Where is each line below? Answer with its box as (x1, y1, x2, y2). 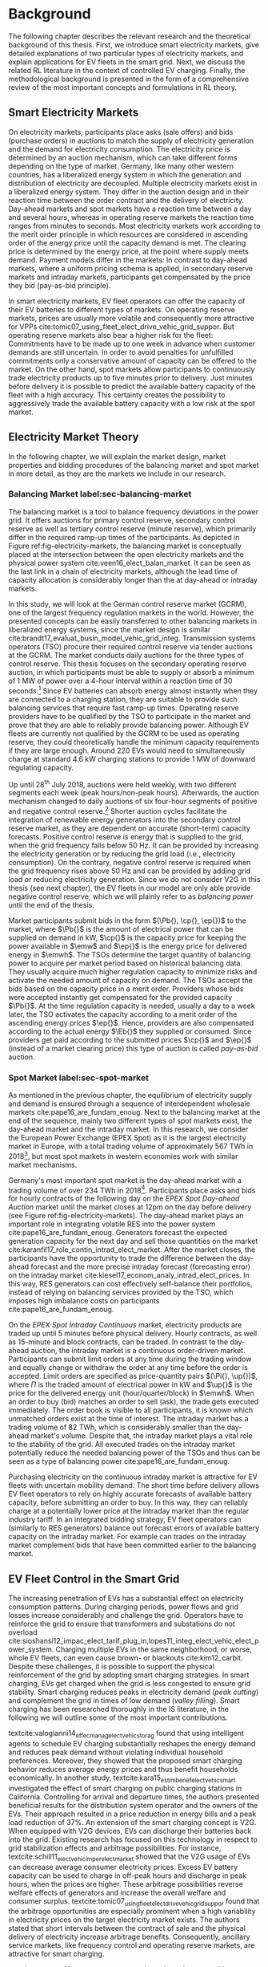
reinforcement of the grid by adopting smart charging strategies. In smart (8, 1670, 250, 1680)
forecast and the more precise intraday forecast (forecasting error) (30, 1262, 250, 1272)
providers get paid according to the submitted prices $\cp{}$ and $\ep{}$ (8, 1034, 252, 1044)
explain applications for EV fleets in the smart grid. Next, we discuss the (8, 57, 246, 67)
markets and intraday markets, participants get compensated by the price (8, 272, 250, 282)
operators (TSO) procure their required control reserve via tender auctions (8, 641, 254, 651)
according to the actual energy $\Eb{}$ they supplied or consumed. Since (8, 1026, 252, 1036)
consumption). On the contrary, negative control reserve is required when (8, 857, 251, 867)
